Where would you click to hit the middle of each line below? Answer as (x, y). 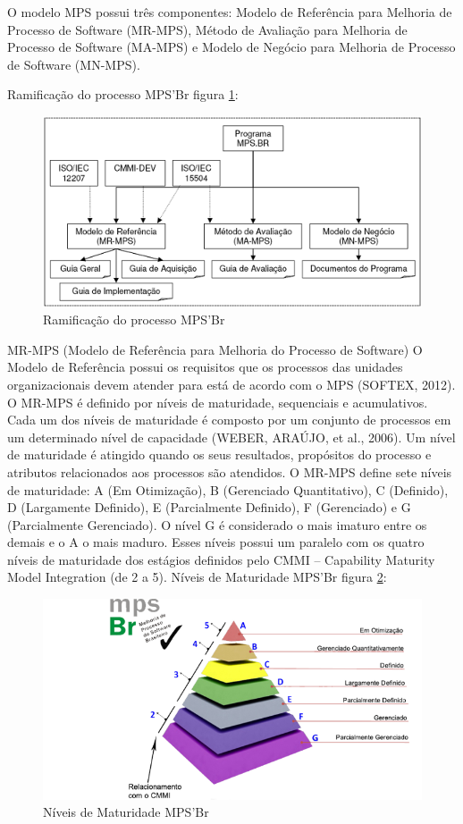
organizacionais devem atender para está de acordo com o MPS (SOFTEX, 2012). (231, 384)
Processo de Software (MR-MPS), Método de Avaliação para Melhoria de (207, 29)
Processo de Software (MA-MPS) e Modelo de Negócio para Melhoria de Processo (231, 47)
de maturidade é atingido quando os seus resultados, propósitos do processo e (219, 454)
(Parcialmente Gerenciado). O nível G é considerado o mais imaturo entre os (217, 524)
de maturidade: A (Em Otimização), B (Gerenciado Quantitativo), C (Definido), (228, 489)
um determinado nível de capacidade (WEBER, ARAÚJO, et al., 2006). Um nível (231, 437)
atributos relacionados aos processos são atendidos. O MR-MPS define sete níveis (230, 471)
